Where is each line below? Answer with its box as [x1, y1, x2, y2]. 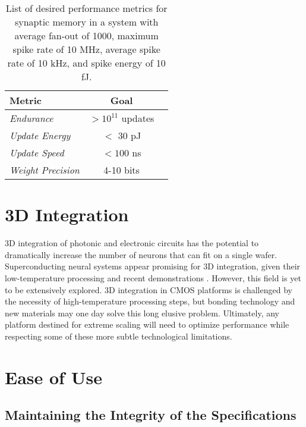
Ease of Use [5, 365, 102, 389]
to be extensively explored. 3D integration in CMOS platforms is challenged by [5, 283, 292, 296]
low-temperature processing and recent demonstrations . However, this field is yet [5, 271, 301, 284]
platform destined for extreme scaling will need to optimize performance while [5, 318, 289, 331]
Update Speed [10, 146, 64, 159]
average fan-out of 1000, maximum [14, 29, 159, 42]
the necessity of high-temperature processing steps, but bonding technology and [5, 295, 295, 307]
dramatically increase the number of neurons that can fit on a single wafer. [5, 248, 277, 260]
